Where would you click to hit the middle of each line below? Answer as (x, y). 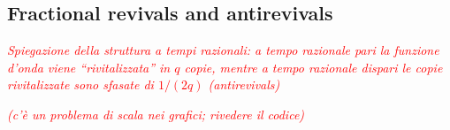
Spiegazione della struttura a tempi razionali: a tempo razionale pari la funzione (223, 50)
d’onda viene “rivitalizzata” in (89, 67)
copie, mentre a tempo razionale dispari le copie (313, 67)
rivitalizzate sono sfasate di (80, 84)
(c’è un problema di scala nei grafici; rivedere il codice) (156, 114)
